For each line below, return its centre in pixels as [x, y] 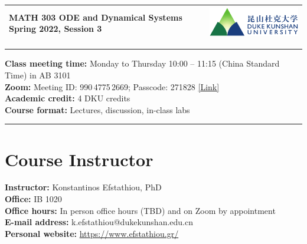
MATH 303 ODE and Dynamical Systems [96, 17]
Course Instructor [79, 159]
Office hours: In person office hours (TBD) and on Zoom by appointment [140, 210]
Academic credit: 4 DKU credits [68, 98]
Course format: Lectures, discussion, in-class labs [97, 109]
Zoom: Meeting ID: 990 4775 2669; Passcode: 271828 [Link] [112, 86]
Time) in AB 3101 [38, 75]
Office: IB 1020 [33, 199]
